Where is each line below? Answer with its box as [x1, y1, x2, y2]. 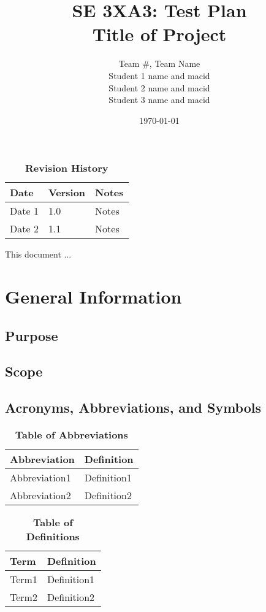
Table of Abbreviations [15, 427, 128, 442]
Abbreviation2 [10, 488, 71, 503]
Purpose [5, 326, 58, 345]
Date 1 [10, 204, 39, 218]
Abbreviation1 [10, 470, 71, 485]
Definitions [26, 529, 80, 544]
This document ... [5, 248, 72, 261]
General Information [5, 284, 182, 309]
